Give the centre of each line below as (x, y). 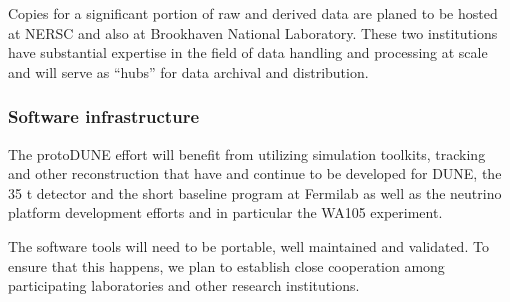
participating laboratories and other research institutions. (184, 285)
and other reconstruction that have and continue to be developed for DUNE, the (255, 173)
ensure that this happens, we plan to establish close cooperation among (226, 265)
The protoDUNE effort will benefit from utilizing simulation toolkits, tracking (247, 153)
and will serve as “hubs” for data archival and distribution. (188, 71)
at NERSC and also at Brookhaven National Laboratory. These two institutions (253, 32)
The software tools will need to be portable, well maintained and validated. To (248, 245)
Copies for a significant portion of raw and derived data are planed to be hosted (253, 13)
